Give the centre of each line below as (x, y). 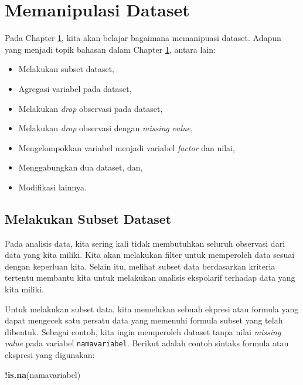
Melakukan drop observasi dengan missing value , (105, 128)
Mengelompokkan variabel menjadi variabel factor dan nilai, (127, 147)
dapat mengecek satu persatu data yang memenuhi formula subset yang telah (144, 320)
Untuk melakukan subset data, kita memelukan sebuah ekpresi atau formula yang (152, 309)
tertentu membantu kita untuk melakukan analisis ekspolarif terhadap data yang (150, 277)
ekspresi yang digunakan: (50, 355)
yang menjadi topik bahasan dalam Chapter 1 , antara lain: (110, 49)
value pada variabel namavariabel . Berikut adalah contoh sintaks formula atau (147, 343)
